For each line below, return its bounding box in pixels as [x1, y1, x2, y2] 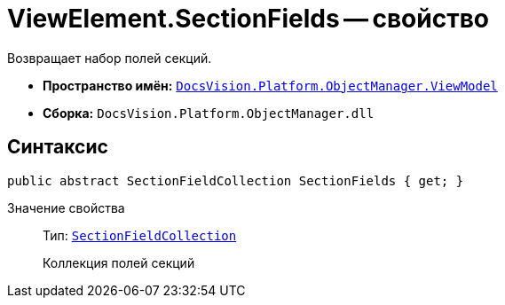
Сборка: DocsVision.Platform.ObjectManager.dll [43, 105, 375, 121]
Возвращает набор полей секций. [7, 50, 212, 66]
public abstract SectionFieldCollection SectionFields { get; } [7, 173, 464, 188]
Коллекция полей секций [43, 254, 195, 270]
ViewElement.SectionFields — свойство [7, 4, 490, 34]
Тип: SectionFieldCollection [43, 227, 237, 243]
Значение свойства [7, 199, 125, 215]
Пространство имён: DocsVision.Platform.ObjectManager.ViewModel [43, 77, 498, 93]
